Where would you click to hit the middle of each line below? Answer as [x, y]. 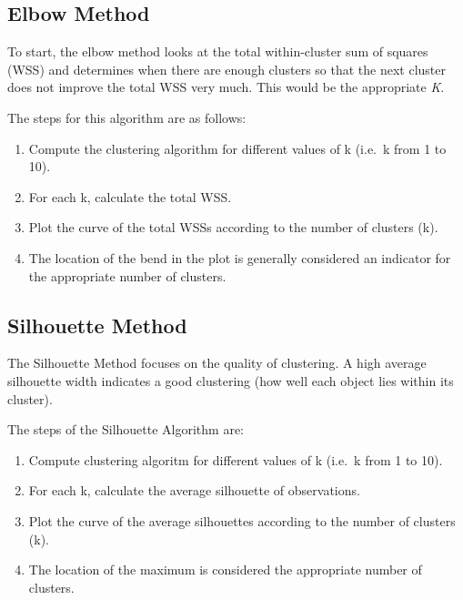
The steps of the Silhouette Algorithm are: [126, 429]
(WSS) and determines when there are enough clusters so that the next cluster [227, 69]
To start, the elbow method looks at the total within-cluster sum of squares [218, 51]
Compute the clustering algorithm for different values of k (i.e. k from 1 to [237, 148]
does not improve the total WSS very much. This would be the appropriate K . [226, 87]
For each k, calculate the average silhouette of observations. [194, 490]
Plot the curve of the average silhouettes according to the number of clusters [242, 520]
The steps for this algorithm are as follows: [127, 117]
